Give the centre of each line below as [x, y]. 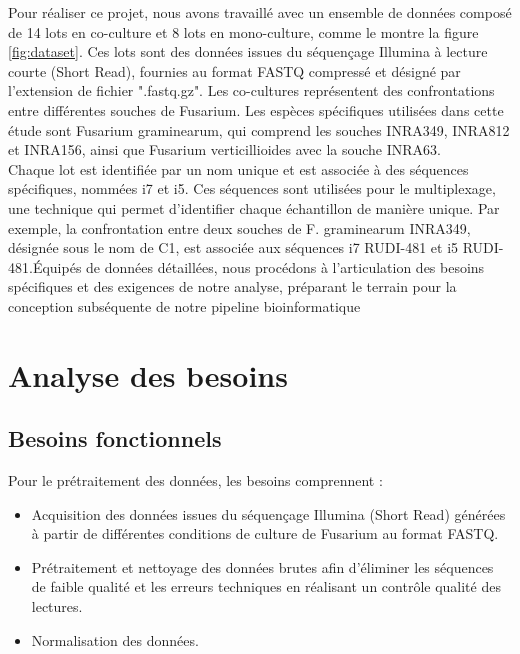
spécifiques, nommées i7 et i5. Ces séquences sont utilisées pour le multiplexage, [252, 188]
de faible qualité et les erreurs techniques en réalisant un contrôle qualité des [266, 586]
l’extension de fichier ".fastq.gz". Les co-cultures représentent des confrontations [251, 90]
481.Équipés [45, 266]
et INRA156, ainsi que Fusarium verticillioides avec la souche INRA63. [224, 149]
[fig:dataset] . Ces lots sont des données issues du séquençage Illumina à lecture [248, 51]
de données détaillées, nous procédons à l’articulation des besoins [285, 266]
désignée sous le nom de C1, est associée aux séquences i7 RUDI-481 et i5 [233, 247]
